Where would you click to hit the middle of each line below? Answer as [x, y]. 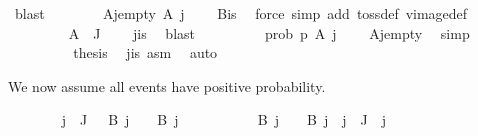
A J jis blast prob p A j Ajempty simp [269, 32]
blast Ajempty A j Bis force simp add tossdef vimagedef [241, 13]
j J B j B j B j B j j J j [224, 119]
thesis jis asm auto [145, 52]
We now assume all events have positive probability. [167, 85]
